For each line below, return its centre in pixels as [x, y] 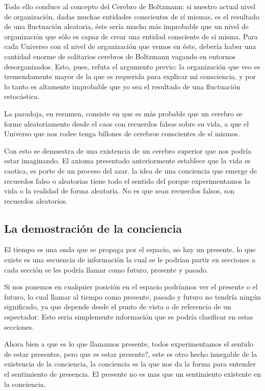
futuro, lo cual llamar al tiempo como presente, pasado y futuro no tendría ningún [133, 296]
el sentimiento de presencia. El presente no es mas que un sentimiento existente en [132, 374]
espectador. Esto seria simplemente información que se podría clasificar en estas [129, 317]
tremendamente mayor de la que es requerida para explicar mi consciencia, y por [130, 76]
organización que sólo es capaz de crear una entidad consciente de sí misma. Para [131, 36]
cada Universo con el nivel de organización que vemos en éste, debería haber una [130, 46]
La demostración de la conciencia [93, 228]
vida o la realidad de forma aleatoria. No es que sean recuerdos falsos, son [120, 191]
